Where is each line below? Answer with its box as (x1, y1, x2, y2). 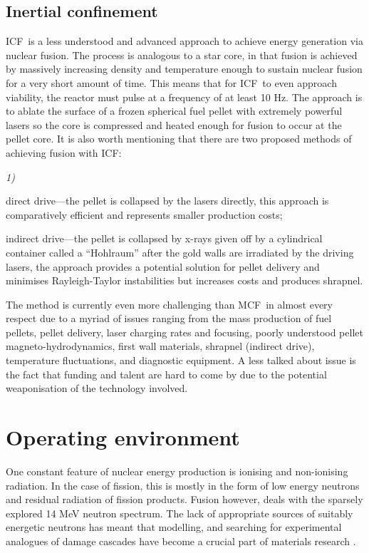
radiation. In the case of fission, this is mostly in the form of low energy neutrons (6, 477, 360, 492)
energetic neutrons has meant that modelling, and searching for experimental (6, 520, 342, 534)
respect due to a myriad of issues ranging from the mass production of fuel (6, 311, 332, 326)
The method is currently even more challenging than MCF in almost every (6, 296, 333, 311)
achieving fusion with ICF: (6, 145, 122, 160)
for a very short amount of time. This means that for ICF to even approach (6, 75, 337, 90)
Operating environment (6, 423, 240, 452)
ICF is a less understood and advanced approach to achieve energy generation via (6, 33, 363, 48)
